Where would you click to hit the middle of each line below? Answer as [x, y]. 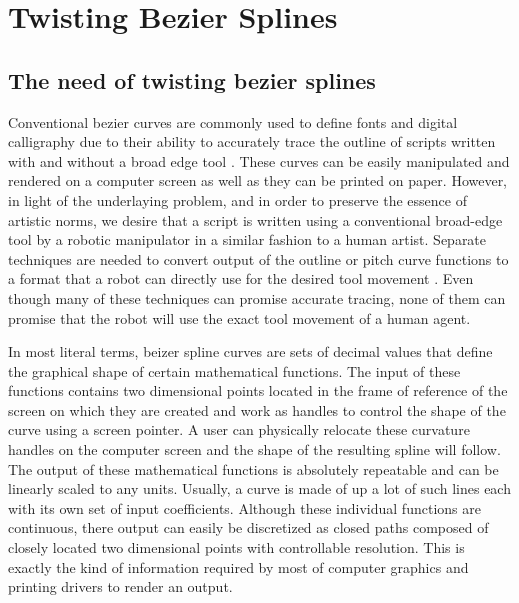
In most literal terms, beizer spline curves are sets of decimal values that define [250, 351]
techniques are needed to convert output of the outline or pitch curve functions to [258, 258]
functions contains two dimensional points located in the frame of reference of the [258, 390]
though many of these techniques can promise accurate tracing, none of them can [257, 297]
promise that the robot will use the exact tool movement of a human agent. [239, 317]
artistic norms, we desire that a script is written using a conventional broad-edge [255, 219]
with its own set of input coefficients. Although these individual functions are [244, 507]
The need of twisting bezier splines [192, 79]
